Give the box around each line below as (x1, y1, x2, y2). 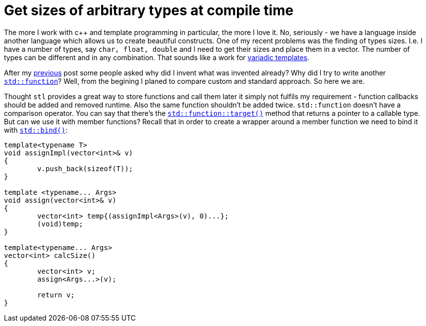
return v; (37, 290, 75, 299)
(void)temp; (37, 219, 83, 228)
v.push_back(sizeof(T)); (37, 164, 133, 173)
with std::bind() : (4, 125, 68, 134)
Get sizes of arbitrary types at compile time (4, 2, 294, 19)
